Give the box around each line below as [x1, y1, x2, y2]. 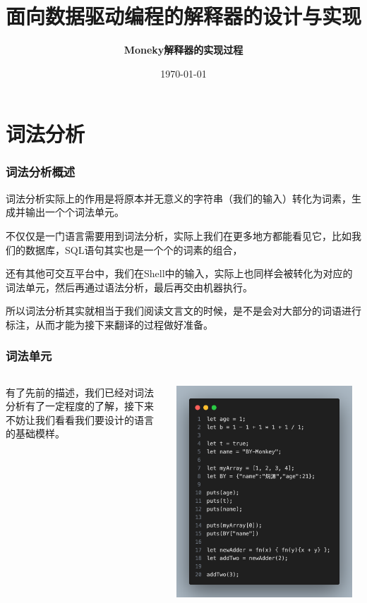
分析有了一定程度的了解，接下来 [6, 398, 154, 413]
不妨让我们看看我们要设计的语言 [6, 412, 154, 427]
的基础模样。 [6, 426, 65, 441]
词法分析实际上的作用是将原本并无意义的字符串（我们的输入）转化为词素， [6, 190, 351, 205]
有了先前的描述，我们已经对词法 [6, 384, 154, 399]
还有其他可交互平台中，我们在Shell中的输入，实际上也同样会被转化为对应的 [6, 266, 353, 281]
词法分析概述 [6, 163, 76, 181]
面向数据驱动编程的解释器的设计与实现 [6, 1, 362, 30]
